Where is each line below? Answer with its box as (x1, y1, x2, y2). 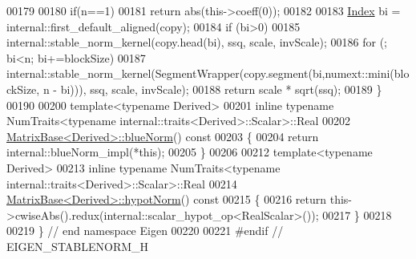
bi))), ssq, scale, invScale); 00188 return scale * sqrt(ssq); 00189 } (60, 80, 382, 97)
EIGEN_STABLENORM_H (6, 237, 149, 254)
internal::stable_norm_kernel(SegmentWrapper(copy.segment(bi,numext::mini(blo (6, 65, 410, 82)
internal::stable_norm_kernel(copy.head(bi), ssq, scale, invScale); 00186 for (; (6, 34, 387, 51)
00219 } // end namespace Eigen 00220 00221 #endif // (6, 222, 284, 239)
